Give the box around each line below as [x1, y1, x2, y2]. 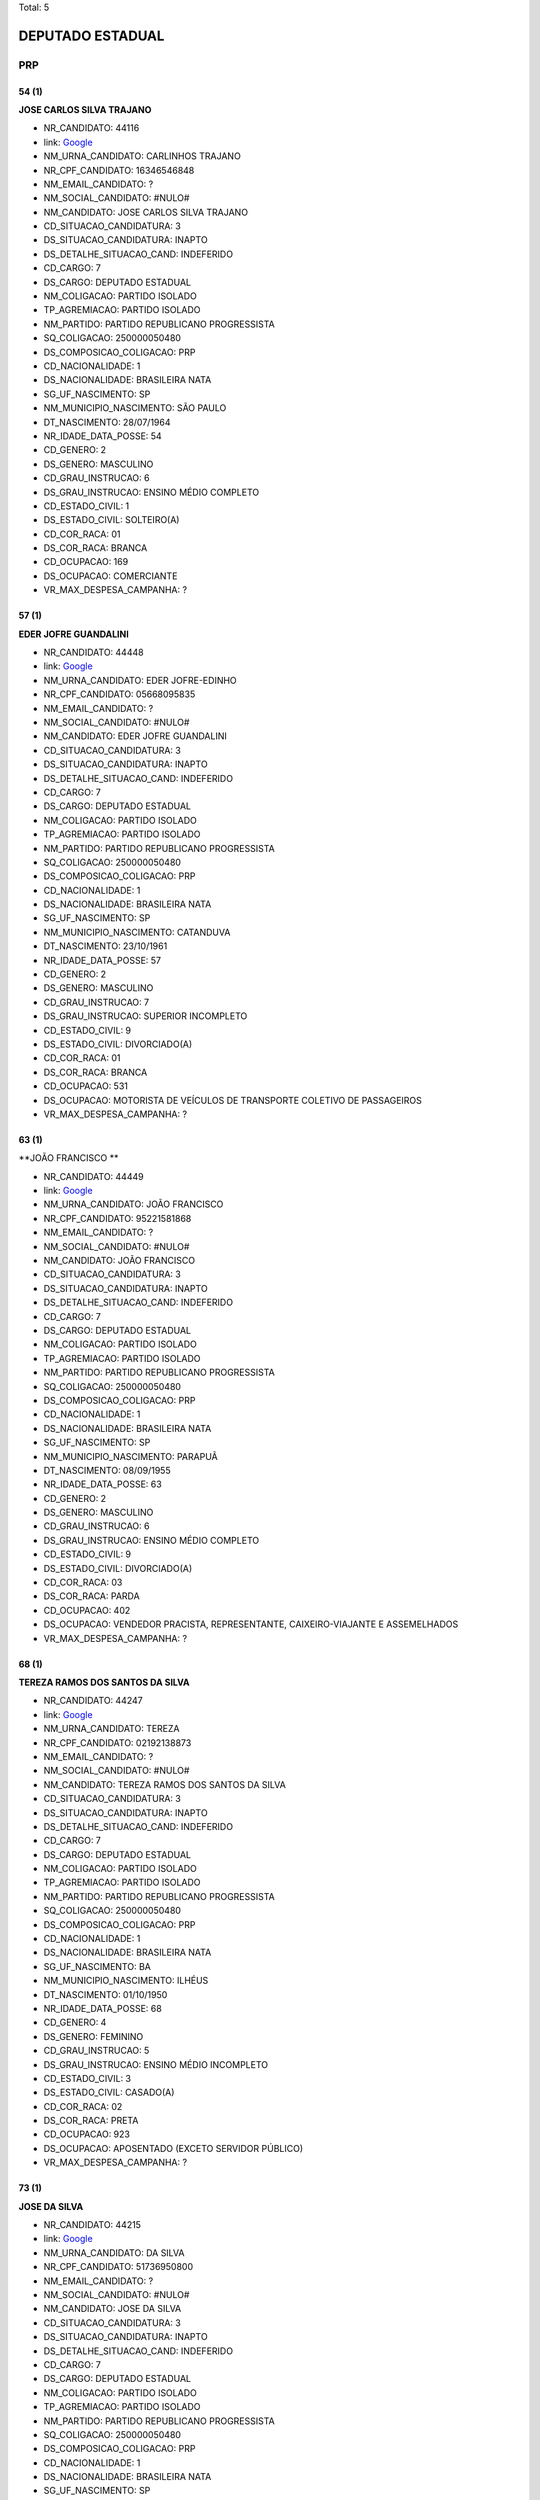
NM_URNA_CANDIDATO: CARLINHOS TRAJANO [43, 150, 242, 162]
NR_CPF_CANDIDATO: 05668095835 [43, 688, 196, 700]
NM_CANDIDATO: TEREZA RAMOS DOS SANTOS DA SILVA [43, 1778, 287, 1790]
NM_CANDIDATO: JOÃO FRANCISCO [43, 1255, 195, 1267]
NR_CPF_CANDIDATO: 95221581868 [43, 1212, 192, 1224]
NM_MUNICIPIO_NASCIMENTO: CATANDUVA [43, 926, 231, 938]
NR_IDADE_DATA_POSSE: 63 [43, 1478, 162, 1490]
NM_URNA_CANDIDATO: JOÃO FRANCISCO [43, 1198, 224, 1210]
